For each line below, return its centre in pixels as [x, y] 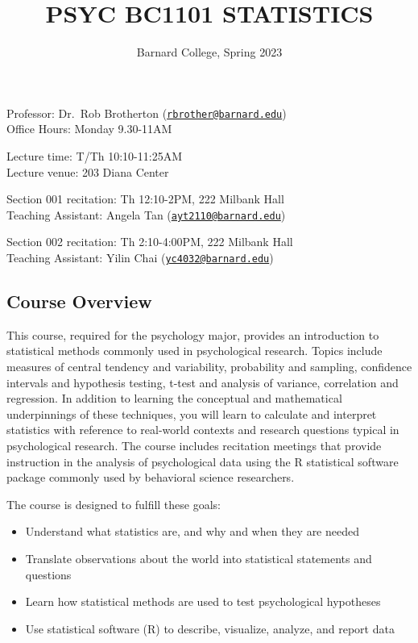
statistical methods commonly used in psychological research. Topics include [195, 351]
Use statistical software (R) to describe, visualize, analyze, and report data [210, 628]
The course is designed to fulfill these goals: [114, 504]
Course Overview [79, 301]
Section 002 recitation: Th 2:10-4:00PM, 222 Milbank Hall [150, 242]
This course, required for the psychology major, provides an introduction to [193, 334]
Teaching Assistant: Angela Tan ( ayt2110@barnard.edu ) [146, 214]
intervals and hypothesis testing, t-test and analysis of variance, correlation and [203, 382]
